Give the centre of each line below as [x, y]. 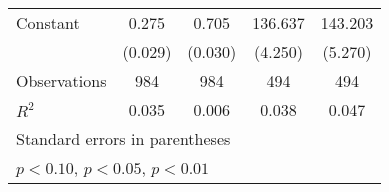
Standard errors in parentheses [123, 138]
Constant [48, 22]
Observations [61, 80]
